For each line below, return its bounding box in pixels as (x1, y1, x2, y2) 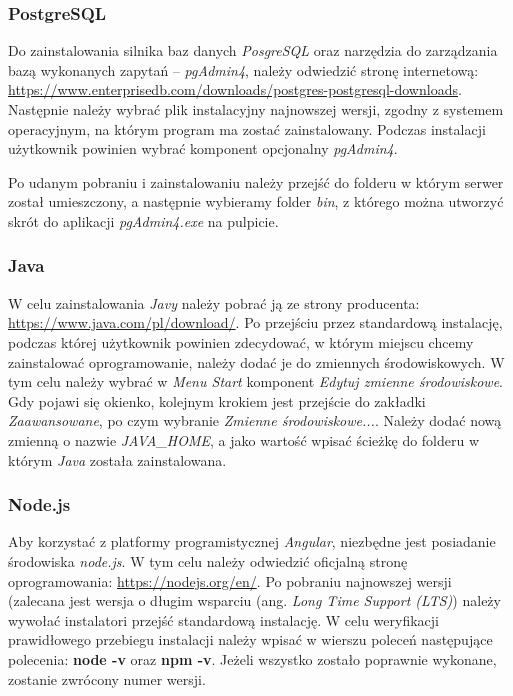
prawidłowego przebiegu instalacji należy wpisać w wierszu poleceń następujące (8, 629, 493, 650)
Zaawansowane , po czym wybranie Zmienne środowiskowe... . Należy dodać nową (8, 410, 502, 431)
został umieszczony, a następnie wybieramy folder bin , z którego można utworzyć (8, 191, 504, 212)
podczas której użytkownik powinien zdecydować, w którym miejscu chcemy (8, 331, 474, 352)
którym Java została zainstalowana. (8, 449, 227, 470)
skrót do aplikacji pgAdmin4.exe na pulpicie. (8, 210, 279, 231)
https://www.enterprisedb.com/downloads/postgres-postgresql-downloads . (8, 79, 462, 100)
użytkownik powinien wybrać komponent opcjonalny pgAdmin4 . (8, 138, 398, 159)
